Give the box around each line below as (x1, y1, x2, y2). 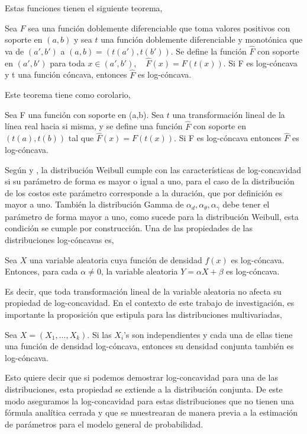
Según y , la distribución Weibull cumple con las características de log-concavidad (5, 163, 301, 175)
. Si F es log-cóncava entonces (174, 132, 282, 144)
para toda (50, 56, 85, 69)
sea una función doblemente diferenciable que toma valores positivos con (28, 21, 290, 34)
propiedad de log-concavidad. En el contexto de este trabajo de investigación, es (5, 296, 295, 309)
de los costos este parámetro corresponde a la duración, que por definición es (5, 186, 283, 199)
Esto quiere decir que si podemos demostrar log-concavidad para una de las (5, 371, 278, 384)
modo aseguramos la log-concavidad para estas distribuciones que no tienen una (5, 394, 295, 407)
